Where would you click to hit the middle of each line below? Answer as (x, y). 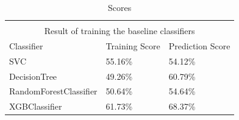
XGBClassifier (36, 106)
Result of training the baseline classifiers (120, 31)
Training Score (133, 45)
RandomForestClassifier (53, 91)
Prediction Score (199, 45)
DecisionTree (33, 76)
